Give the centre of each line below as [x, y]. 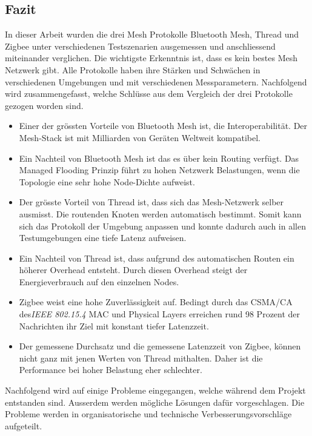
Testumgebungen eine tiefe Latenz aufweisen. [103, 238]
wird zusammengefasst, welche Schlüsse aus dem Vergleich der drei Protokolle [149, 94]
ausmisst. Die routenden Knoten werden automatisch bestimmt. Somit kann [160, 213]
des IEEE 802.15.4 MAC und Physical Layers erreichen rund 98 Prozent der [160, 314]
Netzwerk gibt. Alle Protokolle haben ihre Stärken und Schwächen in [133, 69]
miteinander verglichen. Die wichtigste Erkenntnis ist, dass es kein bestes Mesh [151, 58]
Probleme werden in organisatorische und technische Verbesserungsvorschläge [148, 414]
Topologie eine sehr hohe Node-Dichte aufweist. [107, 181]
